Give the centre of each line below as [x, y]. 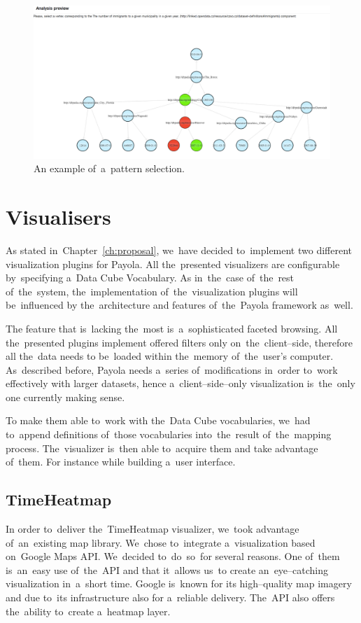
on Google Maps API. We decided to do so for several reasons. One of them [173, 556]
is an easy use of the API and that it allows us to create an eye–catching [167, 569]
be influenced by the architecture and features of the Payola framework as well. [179, 305]
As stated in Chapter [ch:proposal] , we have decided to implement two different [179, 250]
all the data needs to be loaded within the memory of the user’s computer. [170, 356]
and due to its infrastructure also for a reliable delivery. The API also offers [170, 597]
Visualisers [58, 216]
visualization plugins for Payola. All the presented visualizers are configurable [173, 264]
